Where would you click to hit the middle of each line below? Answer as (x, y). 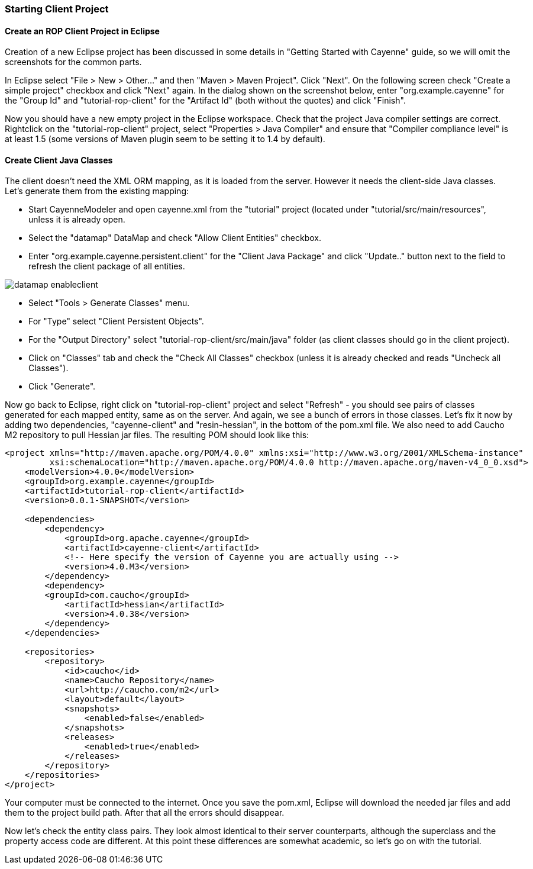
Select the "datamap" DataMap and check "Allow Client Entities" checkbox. (175, 238)
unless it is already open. (77, 220)
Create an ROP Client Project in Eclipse (82, 31)
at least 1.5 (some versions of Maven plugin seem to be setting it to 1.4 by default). (165, 139)
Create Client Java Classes (59, 160)
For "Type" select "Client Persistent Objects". (116, 321)
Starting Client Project (57, 9)
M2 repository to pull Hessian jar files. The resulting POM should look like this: (157, 435)
